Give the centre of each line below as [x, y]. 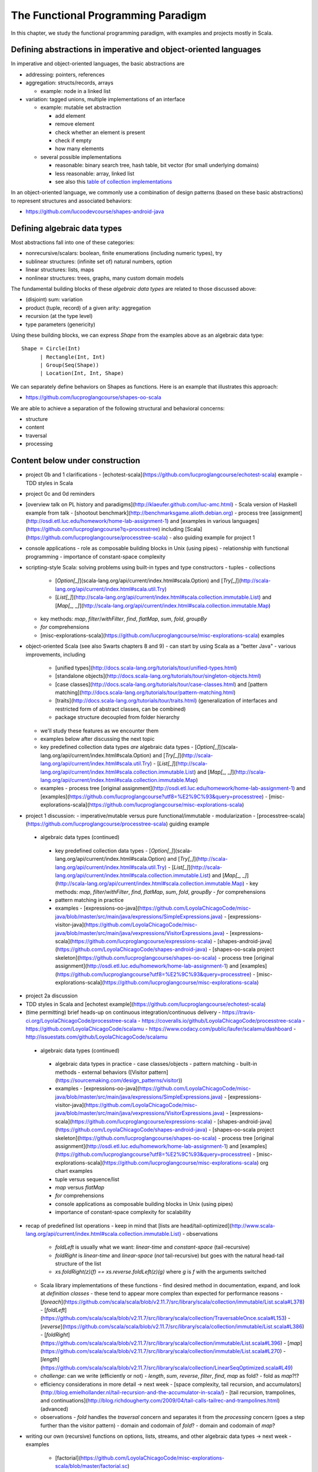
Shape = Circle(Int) [51, 349]
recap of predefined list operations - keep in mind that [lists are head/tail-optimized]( [129, 1225]
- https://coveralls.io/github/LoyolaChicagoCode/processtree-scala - [221, 1020]
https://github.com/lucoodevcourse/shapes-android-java [95, 211]
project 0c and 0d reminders [60, 493]
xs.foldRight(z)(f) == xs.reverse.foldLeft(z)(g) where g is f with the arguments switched [161, 1272]
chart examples [74, 1171]
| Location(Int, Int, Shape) [82, 373]
